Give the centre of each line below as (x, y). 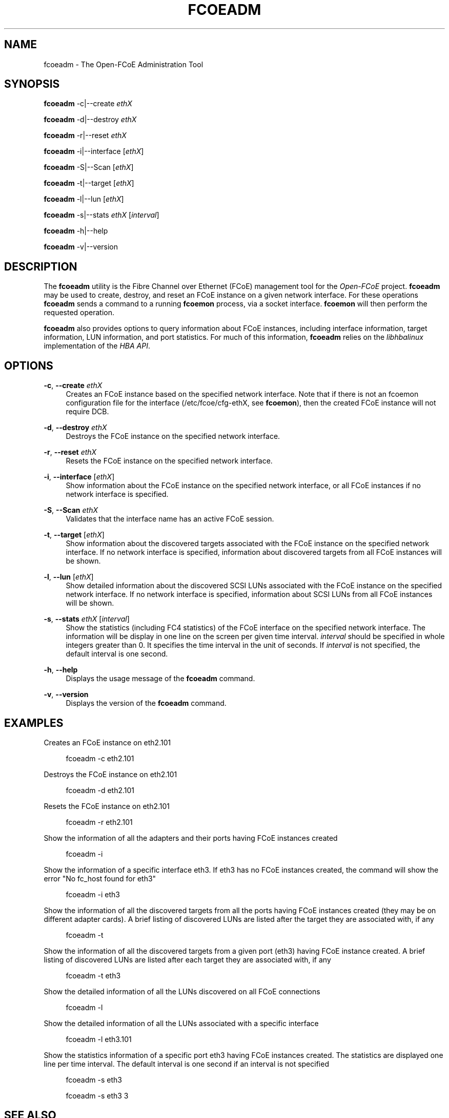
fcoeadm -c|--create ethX (88, 104)
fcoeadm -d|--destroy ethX (90, 120)
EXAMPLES (34, 723)
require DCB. (87, 412)
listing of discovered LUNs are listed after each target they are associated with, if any (187, 959)
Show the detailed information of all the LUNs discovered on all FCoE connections (182, 991)
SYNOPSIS (32, 84)
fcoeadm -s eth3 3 (97, 1095)
